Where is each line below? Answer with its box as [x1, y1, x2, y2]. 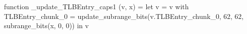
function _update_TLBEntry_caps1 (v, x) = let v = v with [4, 1, 189, 11]
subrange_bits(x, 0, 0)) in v [4, 20, 89, 31]
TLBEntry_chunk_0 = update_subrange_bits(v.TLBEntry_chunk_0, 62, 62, [4, 11, 244, 21]
